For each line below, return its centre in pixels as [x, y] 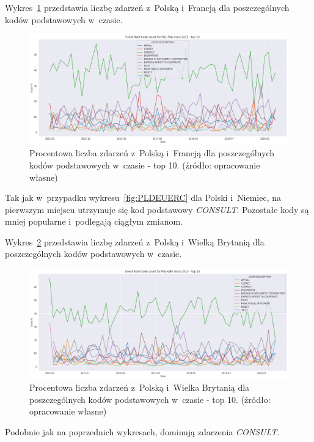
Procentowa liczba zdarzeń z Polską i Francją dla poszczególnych [152, 153]
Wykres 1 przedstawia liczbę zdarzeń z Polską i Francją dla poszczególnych [147, 7]
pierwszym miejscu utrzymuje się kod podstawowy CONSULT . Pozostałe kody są [157, 209]
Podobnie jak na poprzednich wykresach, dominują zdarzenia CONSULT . [142, 431]
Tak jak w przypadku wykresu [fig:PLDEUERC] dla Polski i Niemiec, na [143, 197]
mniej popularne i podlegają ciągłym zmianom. [94, 221]
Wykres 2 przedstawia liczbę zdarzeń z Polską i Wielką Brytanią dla [135, 241]
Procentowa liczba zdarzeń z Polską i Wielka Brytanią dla [140, 387]
